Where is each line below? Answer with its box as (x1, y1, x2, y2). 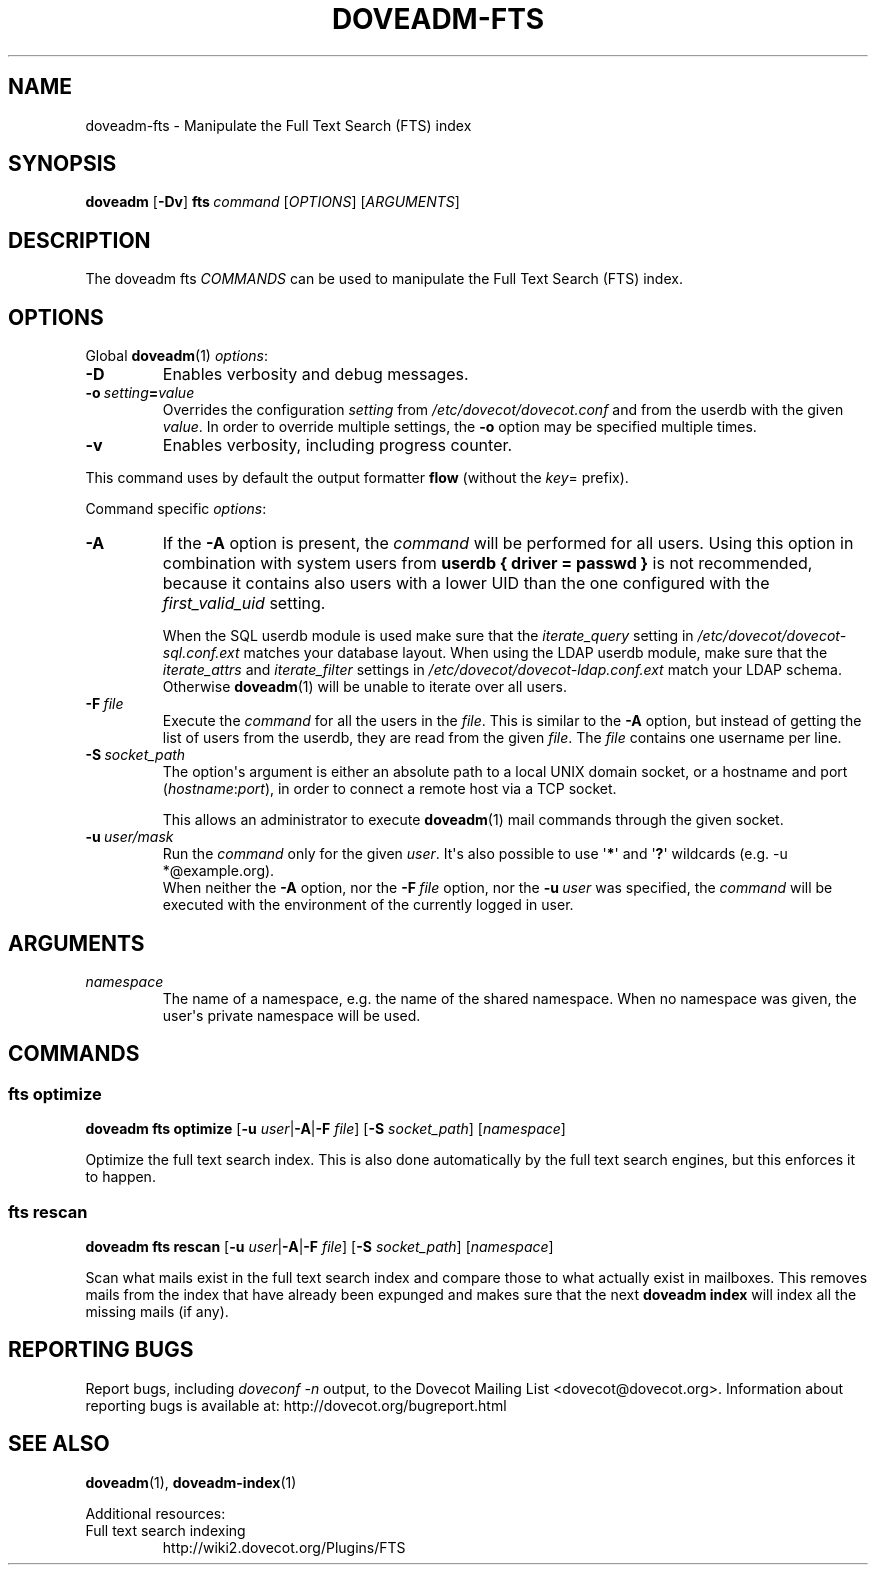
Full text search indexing (85, 1521, 246, 1539)
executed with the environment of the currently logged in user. (162, 896, 574, 914)
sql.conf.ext (162, 644, 240, 662)
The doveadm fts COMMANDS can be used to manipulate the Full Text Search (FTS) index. (85, 270, 683, 288)
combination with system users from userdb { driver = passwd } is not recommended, (162, 553, 813, 574)
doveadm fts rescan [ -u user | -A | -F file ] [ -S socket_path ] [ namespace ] (85, 1237, 554, 1255)
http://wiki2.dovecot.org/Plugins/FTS (162, 1538, 406, 1556)
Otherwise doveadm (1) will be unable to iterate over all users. (162, 678, 567, 696)
